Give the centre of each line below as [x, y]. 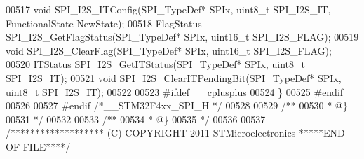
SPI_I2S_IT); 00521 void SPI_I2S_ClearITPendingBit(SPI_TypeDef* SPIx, [174, 77]
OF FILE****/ [38, 146]
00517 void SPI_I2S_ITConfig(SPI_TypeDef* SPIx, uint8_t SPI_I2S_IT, [168, 9]
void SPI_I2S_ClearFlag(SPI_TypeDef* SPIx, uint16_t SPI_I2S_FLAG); [169, 50]
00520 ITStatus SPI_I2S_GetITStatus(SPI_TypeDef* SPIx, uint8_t [155, 64]
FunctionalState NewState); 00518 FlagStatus [104, 23]
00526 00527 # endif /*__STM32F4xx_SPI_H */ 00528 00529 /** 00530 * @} [177, 105]
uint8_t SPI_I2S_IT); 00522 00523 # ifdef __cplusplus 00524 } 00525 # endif [175, 91]
